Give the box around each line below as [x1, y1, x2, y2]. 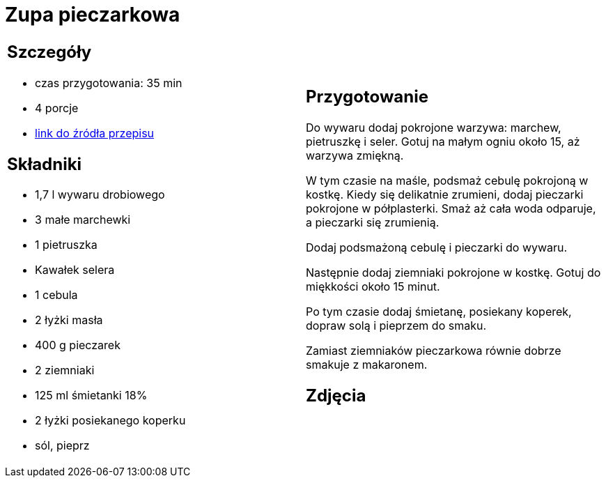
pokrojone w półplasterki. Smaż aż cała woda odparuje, [306, 201, 596, 215]
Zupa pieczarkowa [5, 3, 180, 26]
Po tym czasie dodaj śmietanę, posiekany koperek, [306, 304, 572, 319]
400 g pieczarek [35, 338, 121, 353]
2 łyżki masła [35, 313, 103, 328]
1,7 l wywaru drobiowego [35, 187, 165, 202]
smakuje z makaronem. [306, 357, 428, 371]
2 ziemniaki [35, 363, 95, 378]
